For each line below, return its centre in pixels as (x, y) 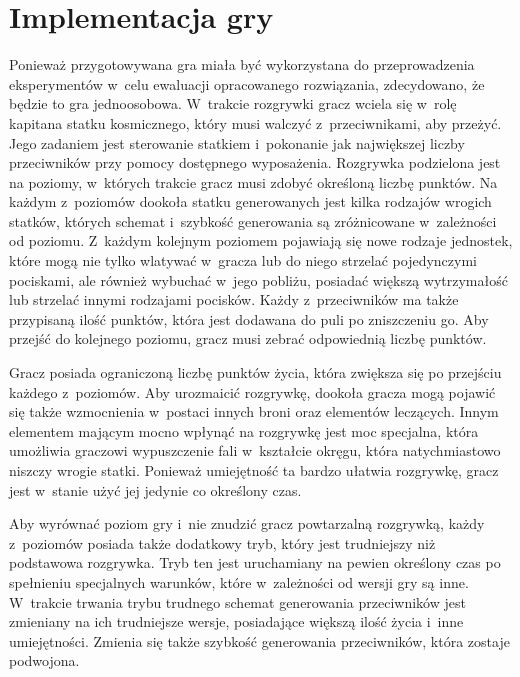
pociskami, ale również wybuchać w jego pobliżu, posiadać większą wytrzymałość (258, 279)
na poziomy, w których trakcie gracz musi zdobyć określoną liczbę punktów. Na (253, 181)
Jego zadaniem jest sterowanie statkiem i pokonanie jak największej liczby (237, 142)
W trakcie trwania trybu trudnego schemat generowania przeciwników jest (237, 601)
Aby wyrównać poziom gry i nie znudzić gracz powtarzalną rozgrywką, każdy (247, 523)
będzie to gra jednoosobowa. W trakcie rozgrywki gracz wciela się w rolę (233, 103)
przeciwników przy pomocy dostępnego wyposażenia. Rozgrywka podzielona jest (255, 162)
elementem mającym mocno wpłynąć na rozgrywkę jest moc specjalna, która (244, 430)
